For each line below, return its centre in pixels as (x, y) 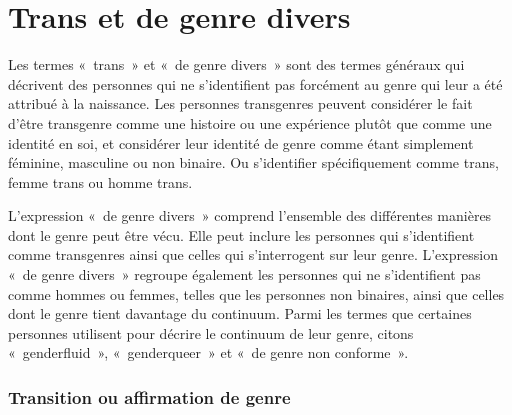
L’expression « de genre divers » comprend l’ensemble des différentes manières (250, 215)
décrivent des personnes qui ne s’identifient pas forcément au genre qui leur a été (255, 83)
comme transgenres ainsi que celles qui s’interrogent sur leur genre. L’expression (253, 254)
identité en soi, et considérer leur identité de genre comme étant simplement (241, 142)
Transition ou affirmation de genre (149, 396)
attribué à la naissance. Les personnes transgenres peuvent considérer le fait (240, 103)
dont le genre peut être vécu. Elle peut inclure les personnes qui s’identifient (241, 234)
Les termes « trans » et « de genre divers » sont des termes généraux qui (236, 64)
